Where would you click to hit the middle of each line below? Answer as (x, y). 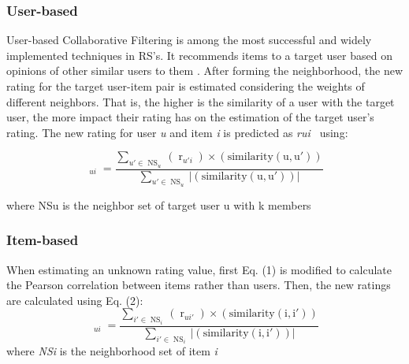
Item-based (43, 240)
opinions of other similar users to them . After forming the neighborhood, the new (205, 71)
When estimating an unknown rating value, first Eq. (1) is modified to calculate (199, 269)
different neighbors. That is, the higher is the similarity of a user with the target (201, 101)
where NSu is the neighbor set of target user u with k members (159, 204)
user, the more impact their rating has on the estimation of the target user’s (190, 117)
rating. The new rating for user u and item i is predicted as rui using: (177, 132)
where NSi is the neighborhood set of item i (112, 351)
